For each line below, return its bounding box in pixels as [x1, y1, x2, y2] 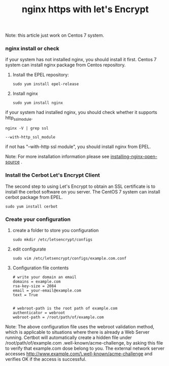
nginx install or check [5, 45, 59, 52]
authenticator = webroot [12, 310, 65, 315]
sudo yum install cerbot [5, 204, 58, 209]
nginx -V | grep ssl [5, 126, 49, 131]
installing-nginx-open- [110, 154, 157, 160]
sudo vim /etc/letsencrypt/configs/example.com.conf [12, 256, 127, 261]
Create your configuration [5, 215, 71, 222]
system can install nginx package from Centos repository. [5, 62, 126, 68]
